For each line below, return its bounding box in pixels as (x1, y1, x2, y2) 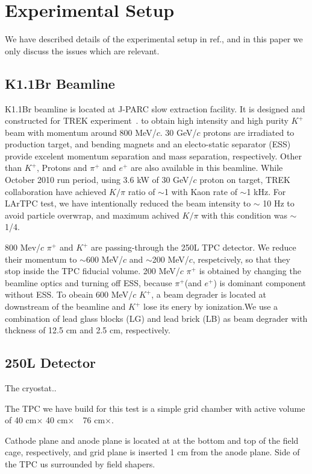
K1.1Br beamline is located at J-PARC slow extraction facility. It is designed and (5, 102, 305, 115)
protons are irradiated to (203, 126, 295, 138)
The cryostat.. (5, 382, 57, 394)
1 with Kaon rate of (164, 185, 237, 197)
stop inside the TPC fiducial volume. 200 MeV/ (5, 264, 180, 277)
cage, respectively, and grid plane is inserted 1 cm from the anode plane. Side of (5, 446, 300, 458)
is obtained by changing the (199, 264, 301, 277)
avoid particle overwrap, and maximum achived (5, 208, 179, 221)
